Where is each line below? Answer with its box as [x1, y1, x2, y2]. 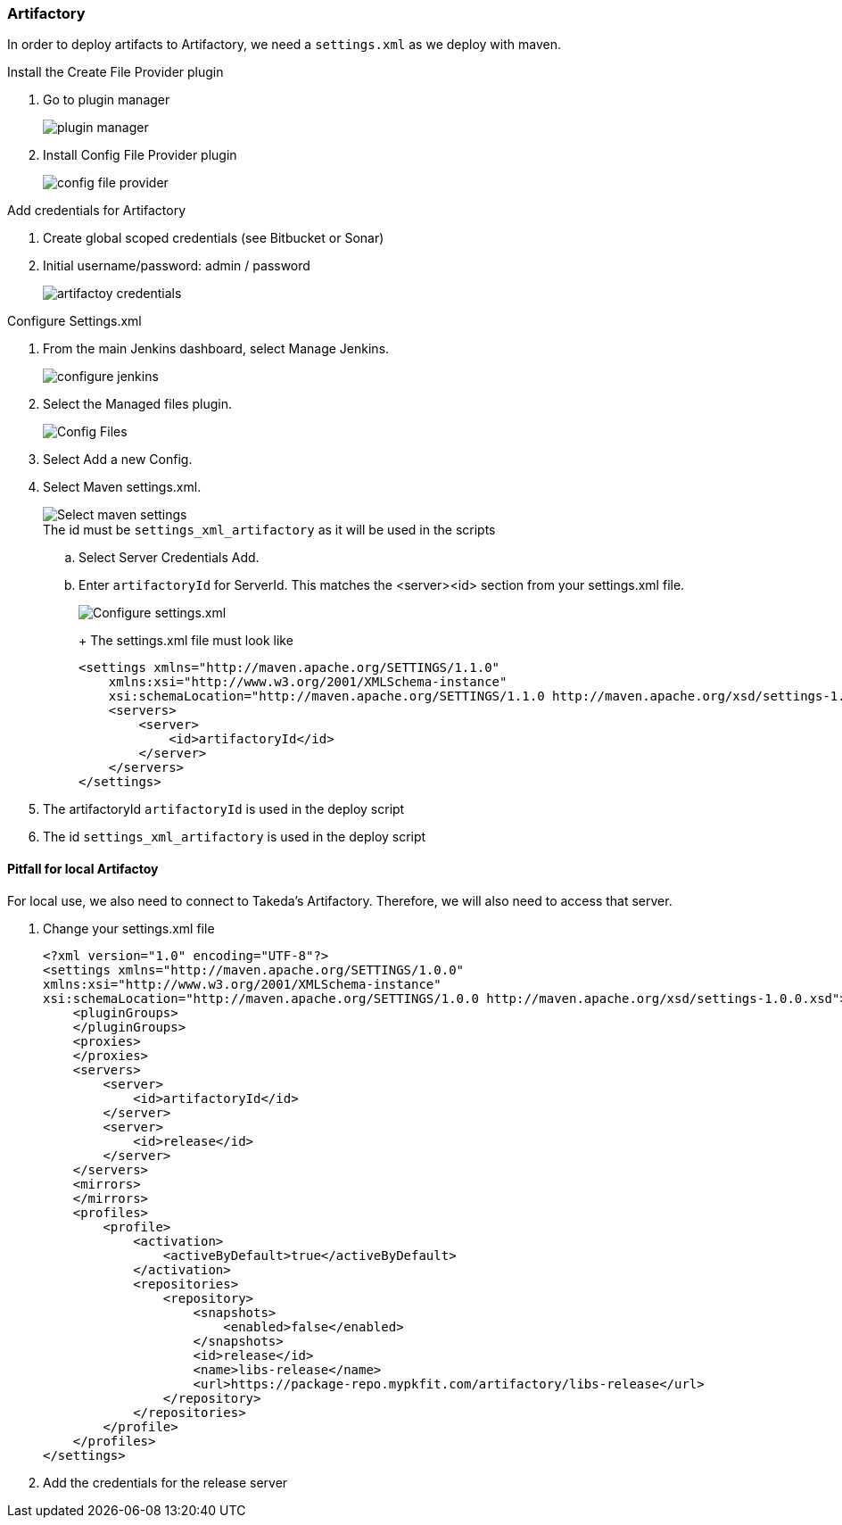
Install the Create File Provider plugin [7, 64, 224, 80]
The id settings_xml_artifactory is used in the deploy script [43, 829, 426, 845]
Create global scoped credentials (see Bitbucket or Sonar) [43, 230, 384, 246]
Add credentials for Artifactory [7, 203, 186, 219]
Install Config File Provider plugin [43, 147, 237, 163]
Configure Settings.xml [7, 313, 142, 329]
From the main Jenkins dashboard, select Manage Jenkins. [43, 341, 390, 357]
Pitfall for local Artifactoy [7, 860, 159, 876]
